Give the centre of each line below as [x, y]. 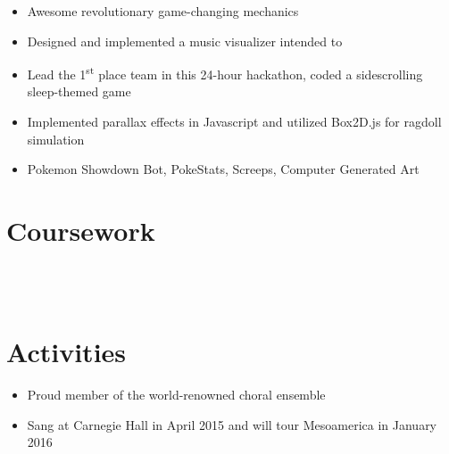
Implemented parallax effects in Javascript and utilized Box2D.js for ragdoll [234, 122]
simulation [56, 139]
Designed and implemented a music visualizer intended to [185, 41]
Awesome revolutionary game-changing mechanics [163, 11]
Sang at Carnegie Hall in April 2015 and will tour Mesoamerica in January [232, 424]
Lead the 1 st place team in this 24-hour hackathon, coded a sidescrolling [225, 73]
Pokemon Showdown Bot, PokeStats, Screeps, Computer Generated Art [223, 169]
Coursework [81, 230]
